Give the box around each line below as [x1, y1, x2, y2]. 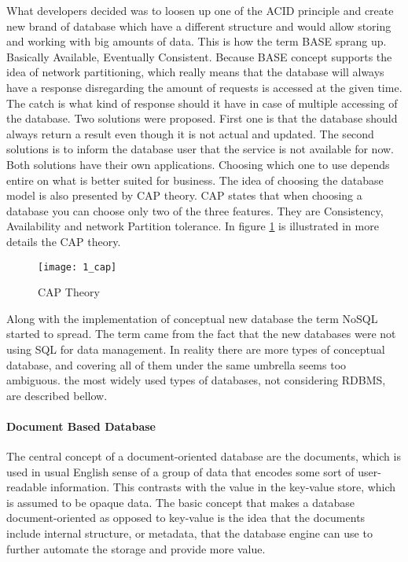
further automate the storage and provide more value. [6, 540, 266, 556]
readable [6, 479, 47, 495]
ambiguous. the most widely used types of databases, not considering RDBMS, [6, 372, 386, 388]
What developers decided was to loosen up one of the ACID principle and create [6, 2, 394, 18]
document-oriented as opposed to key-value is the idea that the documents [6, 509, 366, 526]
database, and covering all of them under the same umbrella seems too [6, 356, 347, 373]
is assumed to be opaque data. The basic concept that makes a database [6, 494, 355, 510]
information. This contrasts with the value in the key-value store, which [50, 479, 396, 495]
